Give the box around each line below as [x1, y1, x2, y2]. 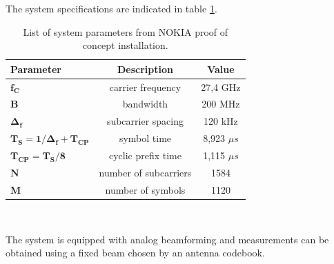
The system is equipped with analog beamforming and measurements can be [6, 232, 329, 246]
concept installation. [82, 38, 168, 52]
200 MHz [202, 97, 240, 111]
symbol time [119, 131, 172, 145]
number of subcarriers [99, 165, 192, 180]
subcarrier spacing [106, 114, 184, 128]
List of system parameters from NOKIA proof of [23, 24, 228, 39]
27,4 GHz [201, 79, 241, 94]
